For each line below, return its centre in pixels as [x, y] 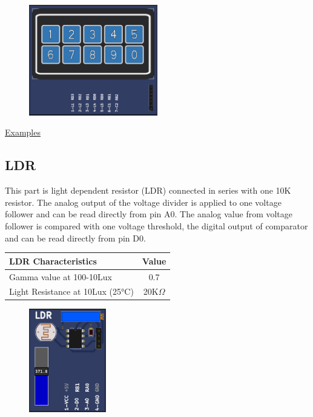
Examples [23, 132]
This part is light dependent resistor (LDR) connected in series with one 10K [148, 190]
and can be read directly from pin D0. [75, 238]
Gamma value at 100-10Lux [61, 276]
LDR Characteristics [53, 261]
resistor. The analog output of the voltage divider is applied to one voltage [143, 202]
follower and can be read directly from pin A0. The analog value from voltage [149, 214]
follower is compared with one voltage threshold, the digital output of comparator [156, 225]
